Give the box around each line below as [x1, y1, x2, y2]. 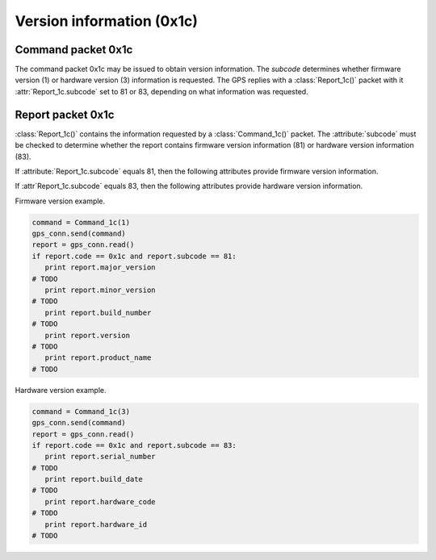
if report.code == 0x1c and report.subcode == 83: [31, 441, 237, 449]
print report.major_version [44, 263, 157, 272]
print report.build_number [44, 307, 152, 317]
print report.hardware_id [44, 520, 148, 529]
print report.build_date [44, 474, 143, 484]
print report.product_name [44, 353, 152, 362]
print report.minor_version [44, 286, 157, 295]
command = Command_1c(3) [31, 407, 131, 416]
